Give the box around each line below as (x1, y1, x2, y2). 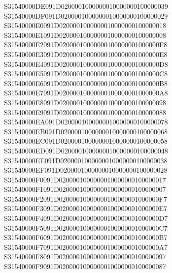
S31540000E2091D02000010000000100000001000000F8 (4, 39, 168, 50)
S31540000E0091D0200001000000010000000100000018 (4, 20, 167, 30)
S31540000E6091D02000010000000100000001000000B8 (4, 78, 168, 88)
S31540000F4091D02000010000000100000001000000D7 (4, 213, 168, 223)
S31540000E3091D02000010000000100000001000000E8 (4, 49, 168, 59)
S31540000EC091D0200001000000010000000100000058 (4, 136, 168, 146)
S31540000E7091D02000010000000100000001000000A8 (4, 88, 168, 98)
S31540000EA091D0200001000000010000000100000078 (4, 117, 168, 127)
